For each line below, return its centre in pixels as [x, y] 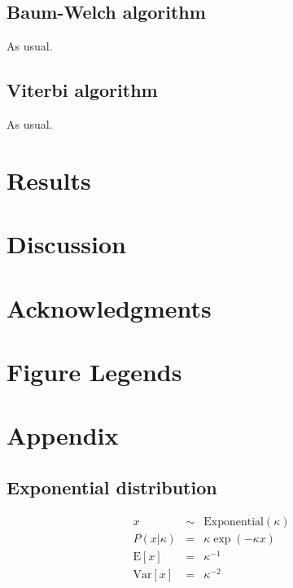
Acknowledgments [109, 307]
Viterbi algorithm [82, 90]
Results [49, 180]
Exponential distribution [112, 487]
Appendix [63, 435]
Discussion [66, 244]
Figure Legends [94, 371]
